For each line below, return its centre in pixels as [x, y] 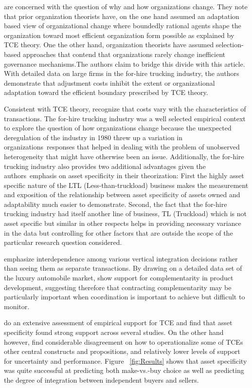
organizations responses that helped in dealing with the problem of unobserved [122, 147]
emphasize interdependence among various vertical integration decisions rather [121, 258]
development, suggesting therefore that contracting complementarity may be [118, 287]
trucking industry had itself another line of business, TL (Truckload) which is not [126, 213]
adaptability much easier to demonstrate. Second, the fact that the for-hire [116, 204]
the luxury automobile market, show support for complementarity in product [119, 278]
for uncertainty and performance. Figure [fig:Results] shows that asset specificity [126, 360]
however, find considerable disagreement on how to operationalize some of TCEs [124, 342]
